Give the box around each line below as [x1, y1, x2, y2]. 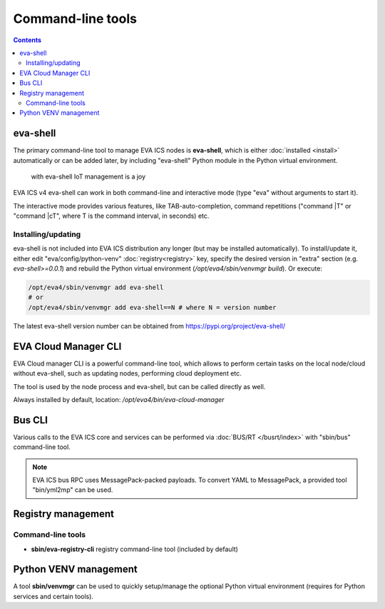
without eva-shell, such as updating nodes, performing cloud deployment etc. [13, 369, 242, 378]
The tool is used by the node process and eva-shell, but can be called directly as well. [13, 382, 266, 391]
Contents [13, 36, 42, 44]
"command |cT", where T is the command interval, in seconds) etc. [13, 211, 210, 221]
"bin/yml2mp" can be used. [32, 485, 113, 494]
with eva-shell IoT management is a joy [31, 172, 146, 181]
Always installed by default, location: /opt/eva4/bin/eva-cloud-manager [13, 395, 225, 403]
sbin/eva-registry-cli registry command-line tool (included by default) [31, 545, 239, 553]
